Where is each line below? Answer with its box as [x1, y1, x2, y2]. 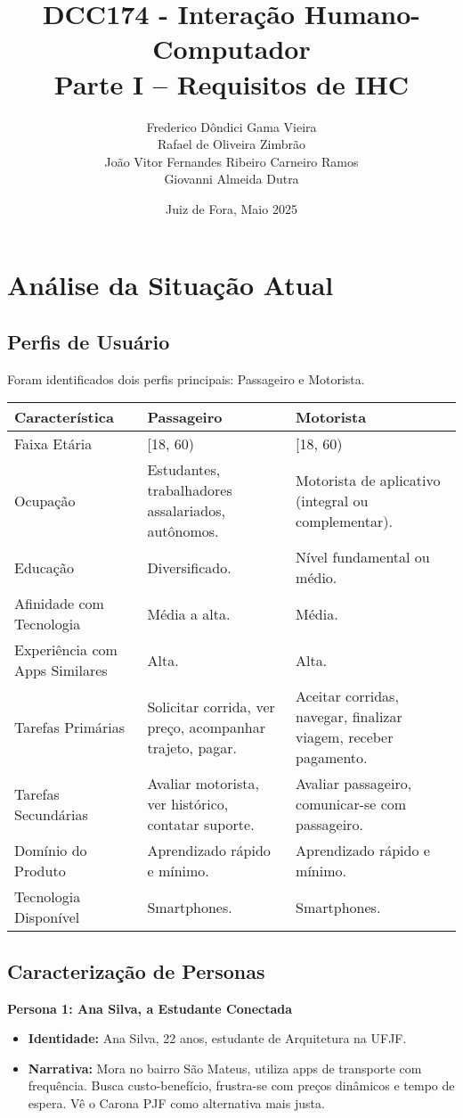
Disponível [14, 907, 80, 928]
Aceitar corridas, [296, 686, 399, 707]
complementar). [296, 510, 393, 531]
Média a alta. [147, 603, 231, 624]
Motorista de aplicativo [296, 469, 441, 490]
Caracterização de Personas [7, 957, 265, 984]
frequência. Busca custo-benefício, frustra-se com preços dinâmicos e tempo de [28, 1076, 455, 1095]
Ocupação [14, 489, 76, 511]
